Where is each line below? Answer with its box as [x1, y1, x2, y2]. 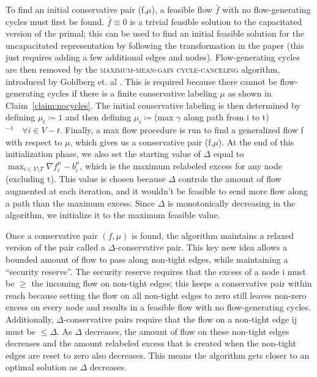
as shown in [228, 87, 272, 100]
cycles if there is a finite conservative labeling [47, 87, 217, 100]
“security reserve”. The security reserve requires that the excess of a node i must [6, 265, 306, 277]
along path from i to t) [183, 111, 269, 123]
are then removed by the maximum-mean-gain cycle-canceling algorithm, [6, 62, 280, 75]
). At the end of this [218, 135, 294, 148]
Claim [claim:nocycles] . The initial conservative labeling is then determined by [6, 98, 300, 111]
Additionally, [6, 312, 54, 325]
